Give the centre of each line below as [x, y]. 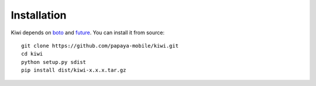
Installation [39, 15]
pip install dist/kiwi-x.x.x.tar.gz [74, 70]
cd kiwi [32, 54]
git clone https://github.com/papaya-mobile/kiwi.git [100, 46]
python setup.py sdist [54, 62]
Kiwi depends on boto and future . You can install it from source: [88, 33]
